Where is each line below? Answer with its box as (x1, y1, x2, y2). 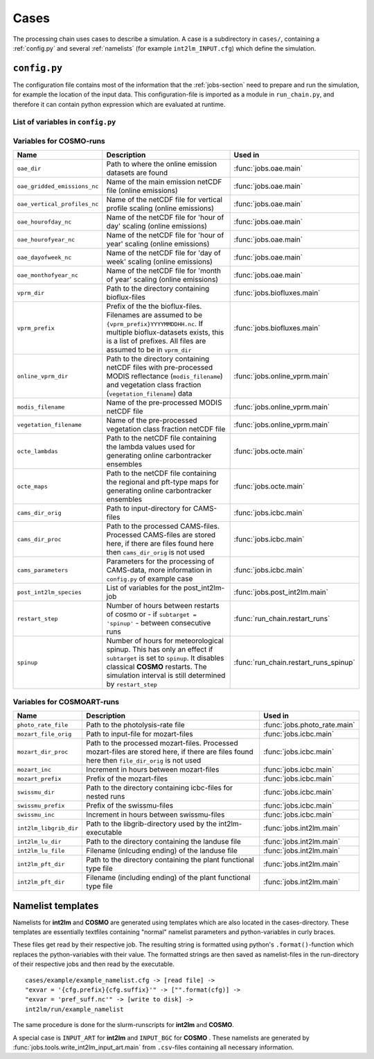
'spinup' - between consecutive (106, 618, 211, 628)
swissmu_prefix (17, 802, 65, 809)
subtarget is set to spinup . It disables (106, 653, 224, 663)
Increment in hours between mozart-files (86, 765, 220, 774)
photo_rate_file (17, 721, 69, 729)
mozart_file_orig (17, 730, 72, 738)
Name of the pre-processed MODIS (106, 398, 222, 407)
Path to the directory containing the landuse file (86, 837, 242, 847)
